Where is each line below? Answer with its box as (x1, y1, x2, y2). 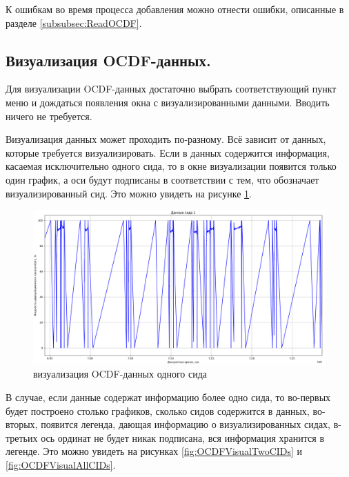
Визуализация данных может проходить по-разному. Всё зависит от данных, (6, 132, 326, 146)
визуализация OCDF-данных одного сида (33, 367, 207, 381)
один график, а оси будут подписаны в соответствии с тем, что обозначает (6, 172, 319, 186)
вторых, (6, 417, 38, 431)
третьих (6, 430, 38, 445)
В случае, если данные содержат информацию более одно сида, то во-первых (6, 389, 331, 404)
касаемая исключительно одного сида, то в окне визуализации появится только (6, 159, 337, 173)
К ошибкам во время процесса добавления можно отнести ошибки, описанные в (6, 2, 344, 16)
